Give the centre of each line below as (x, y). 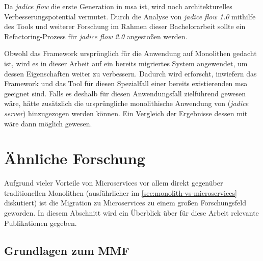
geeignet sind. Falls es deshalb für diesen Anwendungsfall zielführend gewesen (125, 93)
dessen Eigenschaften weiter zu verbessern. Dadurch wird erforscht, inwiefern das (130, 73)
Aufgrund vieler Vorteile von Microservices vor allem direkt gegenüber (114, 183)
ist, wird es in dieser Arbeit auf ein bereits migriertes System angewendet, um (126, 63)
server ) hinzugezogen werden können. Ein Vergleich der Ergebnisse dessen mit (126, 113)
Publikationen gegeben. (41, 223)
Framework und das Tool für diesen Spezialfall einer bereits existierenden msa (126, 83)
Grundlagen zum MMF (67, 250)
